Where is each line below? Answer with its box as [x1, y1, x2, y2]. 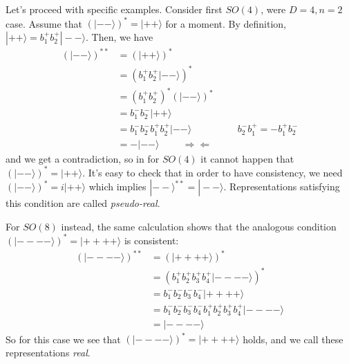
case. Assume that [6, 16, 83, 30]
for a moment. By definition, [165, 16, 286, 30]
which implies [88, 179, 147, 194]
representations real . [6, 345, 91, 360]
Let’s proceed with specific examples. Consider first [6, 2, 223, 16]
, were [261, 2, 286, 16]
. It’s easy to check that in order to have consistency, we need [82, 165, 343, 179]
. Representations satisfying [223, 179, 340, 194]
